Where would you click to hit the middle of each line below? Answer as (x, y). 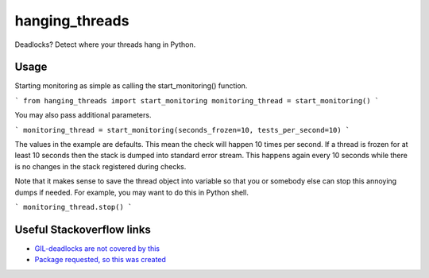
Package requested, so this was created (100, 260)
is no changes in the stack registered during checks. (100, 166)
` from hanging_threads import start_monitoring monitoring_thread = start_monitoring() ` (197, 100)
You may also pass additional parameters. (83, 115)
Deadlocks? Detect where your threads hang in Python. (105, 44)
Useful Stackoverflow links (83, 229)
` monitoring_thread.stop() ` (73, 207)
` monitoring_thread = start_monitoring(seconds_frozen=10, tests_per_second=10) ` (182, 130)
